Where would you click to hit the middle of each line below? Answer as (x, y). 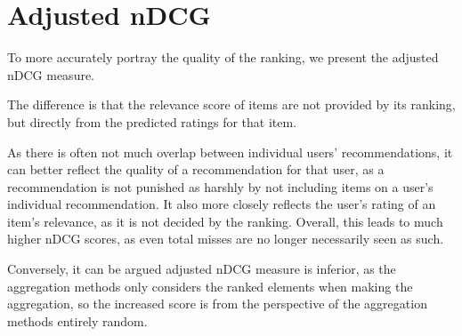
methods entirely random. (77, 320)
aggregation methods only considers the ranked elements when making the (210, 286)
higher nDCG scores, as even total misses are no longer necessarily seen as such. (226, 239)
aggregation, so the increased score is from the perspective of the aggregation (217, 304)
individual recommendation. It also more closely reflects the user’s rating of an (222, 204)
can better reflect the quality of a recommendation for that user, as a (196, 169)
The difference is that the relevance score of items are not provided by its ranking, (231, 104)
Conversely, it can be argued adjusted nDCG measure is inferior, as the (202, 269)
